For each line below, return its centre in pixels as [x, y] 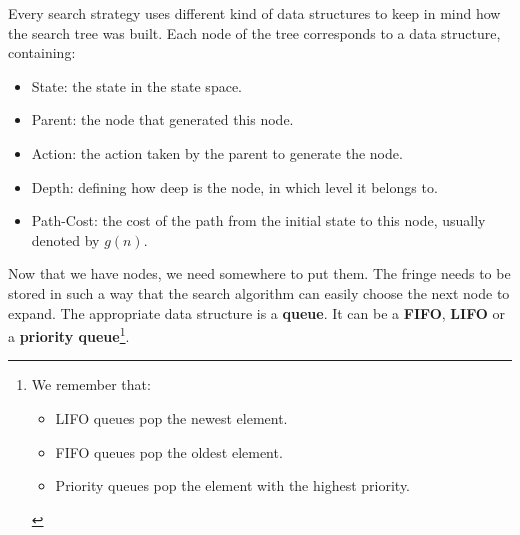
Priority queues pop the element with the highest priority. [233, 485]
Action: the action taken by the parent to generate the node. [217, 152]
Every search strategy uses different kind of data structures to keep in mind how [254, 13]
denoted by [65, 239]
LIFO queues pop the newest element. [171, 417]
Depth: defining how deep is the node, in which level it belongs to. [234, 186]
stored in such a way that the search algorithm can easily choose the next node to [259, 292]
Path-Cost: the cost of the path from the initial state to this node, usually [258, 220]
